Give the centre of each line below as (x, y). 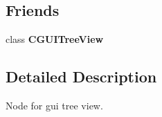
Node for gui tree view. (54, 105)
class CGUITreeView (55, 39)
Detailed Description (81, 76)
